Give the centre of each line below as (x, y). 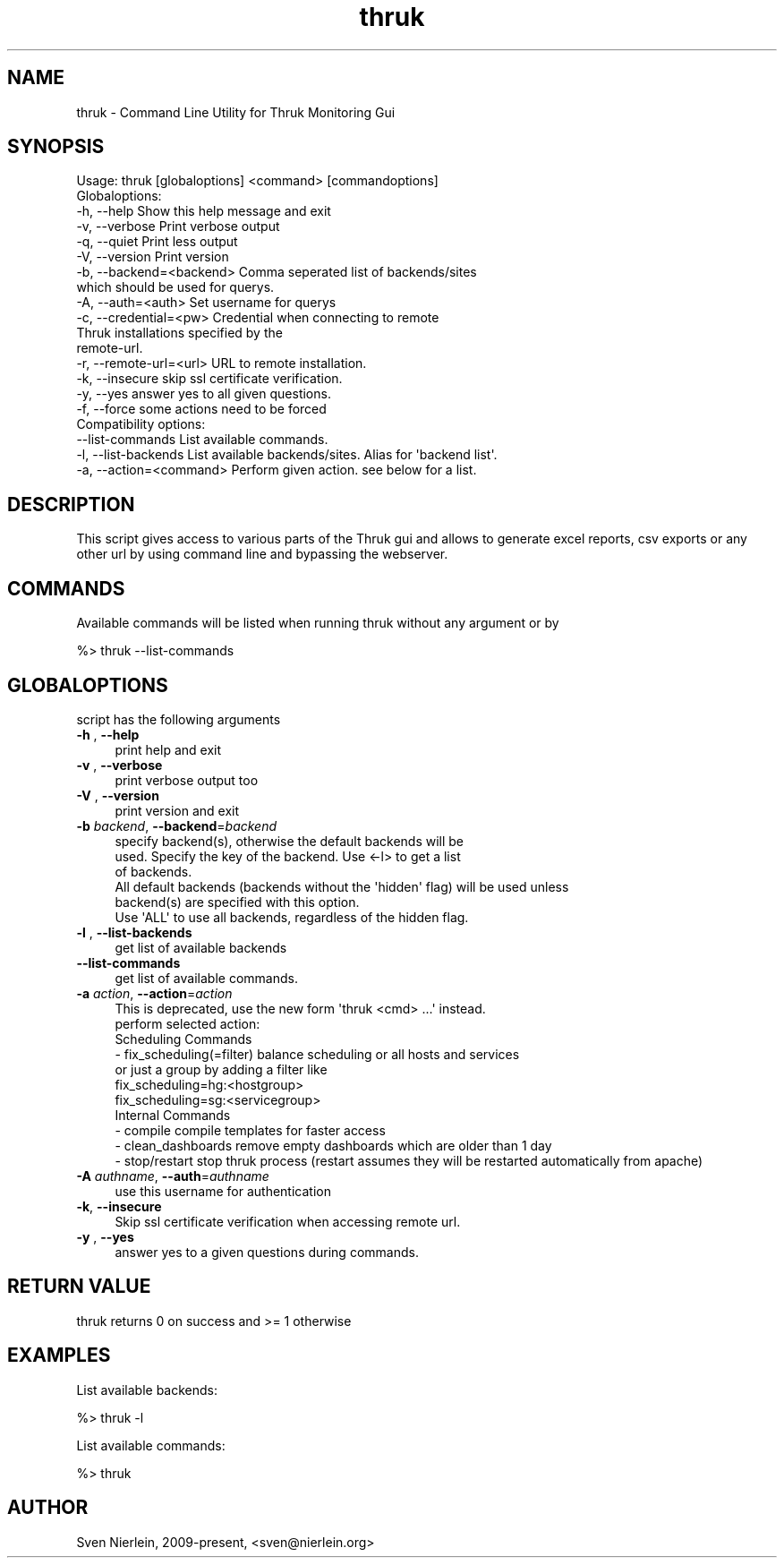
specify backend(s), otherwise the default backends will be (290, 841)
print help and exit (168, 749)
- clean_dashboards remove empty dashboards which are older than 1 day (333, 1145)
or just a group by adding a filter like (221, 1069)
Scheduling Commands (183, 1039)
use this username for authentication (223, 1191)
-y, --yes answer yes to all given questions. (204, 394)
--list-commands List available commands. (202, 440)
